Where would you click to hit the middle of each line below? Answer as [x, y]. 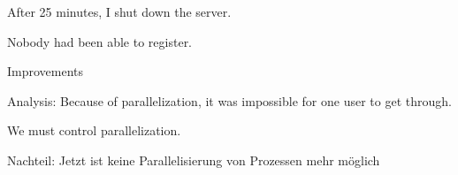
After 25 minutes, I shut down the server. [119, 11]
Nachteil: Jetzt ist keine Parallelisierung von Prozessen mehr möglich [194, 160]
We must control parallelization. [94, 130]
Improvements [46, 71]
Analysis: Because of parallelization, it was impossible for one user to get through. [229, 100]
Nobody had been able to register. [100, 41]
